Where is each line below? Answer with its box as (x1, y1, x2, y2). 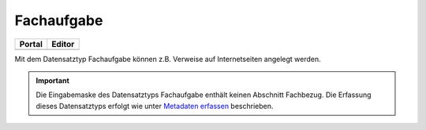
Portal (19, 38, 43, 49)
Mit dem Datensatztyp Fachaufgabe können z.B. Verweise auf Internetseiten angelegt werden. (14, 54, 321, 63)
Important (35, 75, 70, 85)
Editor (51, 38, 75, 49)
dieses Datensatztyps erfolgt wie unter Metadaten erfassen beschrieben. (35, 101, 274, 110)
